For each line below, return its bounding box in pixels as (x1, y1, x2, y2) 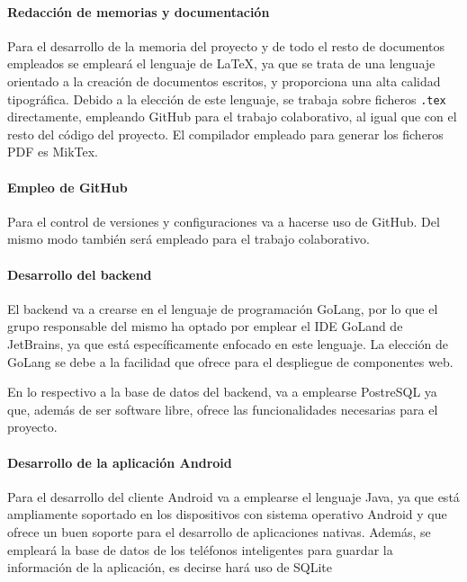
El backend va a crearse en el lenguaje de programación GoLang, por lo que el (7, 299, 438, 318)
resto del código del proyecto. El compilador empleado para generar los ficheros (7, 124, 444, 143)
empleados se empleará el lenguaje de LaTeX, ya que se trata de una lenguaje (7, 54, 436, 73)
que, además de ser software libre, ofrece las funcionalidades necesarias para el (7, 399, 438, 418)
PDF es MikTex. (7, 142, 98, 161)
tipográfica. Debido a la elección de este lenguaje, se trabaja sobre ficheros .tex (7, 89, 446, 108)
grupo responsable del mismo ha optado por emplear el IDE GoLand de (7, 317, 403, 336)
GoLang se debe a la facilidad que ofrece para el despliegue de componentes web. (7, 352, 454, 371)
